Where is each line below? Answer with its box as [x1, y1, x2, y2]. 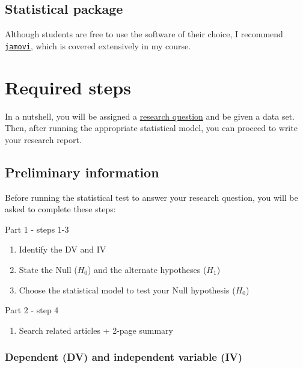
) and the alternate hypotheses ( [87, 263, 207, 275]
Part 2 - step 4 [5, 304, 59, 316]
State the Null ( [19, 263, 78, 275]
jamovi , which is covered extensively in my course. [5, 39, 191, 52]
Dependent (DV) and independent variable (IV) [5, 349, 243, 364]
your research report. [5, 133, 82, 146]
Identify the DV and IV [19, 243, 106, 256]
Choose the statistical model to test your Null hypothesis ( [19, 283, 236, 296]
